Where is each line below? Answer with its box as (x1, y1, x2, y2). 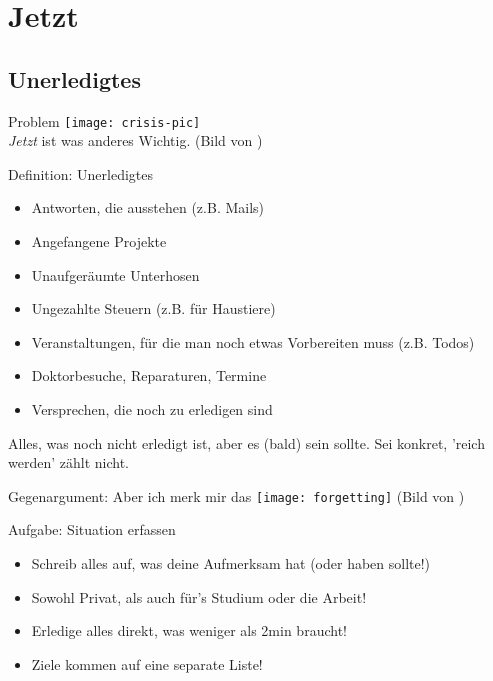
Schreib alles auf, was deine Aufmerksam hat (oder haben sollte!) (31, 553, 431, 574)
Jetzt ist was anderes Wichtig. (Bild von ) (8, 130, 263, 151)
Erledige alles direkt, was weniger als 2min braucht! (31, 620, 347, 641)
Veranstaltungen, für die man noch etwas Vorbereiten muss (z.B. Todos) (31, 331, 475, 352)
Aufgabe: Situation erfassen (8, 519, 176, 540)
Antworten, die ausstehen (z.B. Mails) (31, 197, 265, 218)
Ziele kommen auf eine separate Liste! (31, 653, 263, 674)
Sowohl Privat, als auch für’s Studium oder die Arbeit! (31, 586, 367, 607)
